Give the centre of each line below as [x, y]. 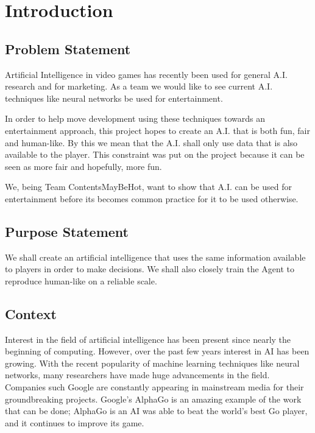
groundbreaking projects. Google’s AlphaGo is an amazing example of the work [153, 399]
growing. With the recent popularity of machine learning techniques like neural [152, 363]
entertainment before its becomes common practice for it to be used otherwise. [152, 198]
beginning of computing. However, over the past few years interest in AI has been [157, 351]
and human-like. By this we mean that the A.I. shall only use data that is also [151, 142]
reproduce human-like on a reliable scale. [81, 280]
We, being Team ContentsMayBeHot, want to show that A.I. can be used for [148, 187]
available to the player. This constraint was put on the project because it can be [155, 154]
